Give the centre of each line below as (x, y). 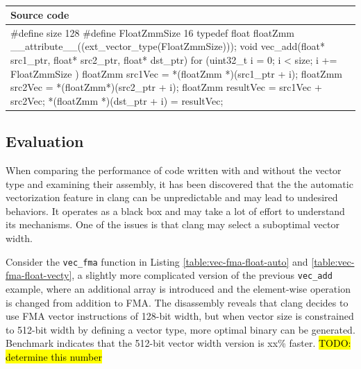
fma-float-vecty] (39, 275)
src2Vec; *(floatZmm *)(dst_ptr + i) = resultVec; (117, 100)
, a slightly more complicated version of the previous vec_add (202, 275)
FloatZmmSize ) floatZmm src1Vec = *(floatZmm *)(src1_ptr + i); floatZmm (176, 73)
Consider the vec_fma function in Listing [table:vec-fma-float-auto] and (157, 261)
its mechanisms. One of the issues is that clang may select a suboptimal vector (173, 224)
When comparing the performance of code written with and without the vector (174, 170)
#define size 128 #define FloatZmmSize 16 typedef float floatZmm (152, 32)
